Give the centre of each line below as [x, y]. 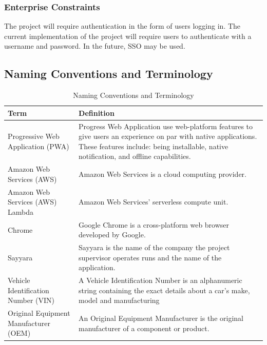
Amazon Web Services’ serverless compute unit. [154, 202]
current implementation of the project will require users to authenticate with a [128, 36]
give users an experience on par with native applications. [168, 136]
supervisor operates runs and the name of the [150, 257]
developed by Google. [112, 235]
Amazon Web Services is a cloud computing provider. [163, 174]
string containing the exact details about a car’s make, [164, 290]
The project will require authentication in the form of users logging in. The [122, 26]
